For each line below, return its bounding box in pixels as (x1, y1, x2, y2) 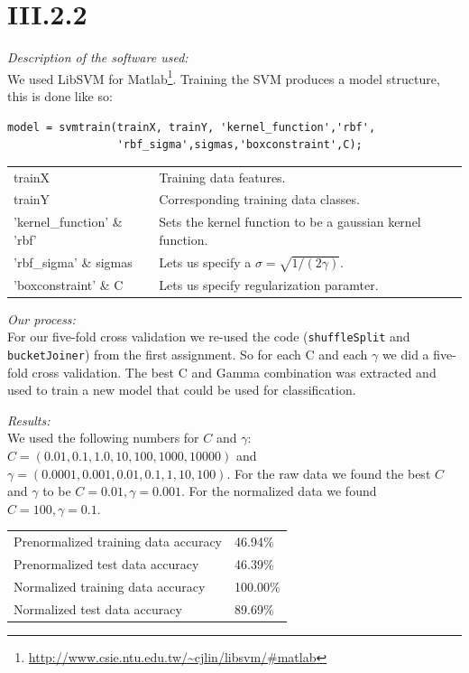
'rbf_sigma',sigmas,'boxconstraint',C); (116, 138, 363, 152)
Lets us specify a (159, 252, 252, 271)
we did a (382, 344, 429, 363)
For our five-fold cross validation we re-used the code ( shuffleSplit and (7, 327, 410, 346)
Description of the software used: (7, 48, 189, 67)
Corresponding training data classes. (159, 190, 360, 209)
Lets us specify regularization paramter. (159, 275, 379, 294)
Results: (7, 410, 51, 429)
